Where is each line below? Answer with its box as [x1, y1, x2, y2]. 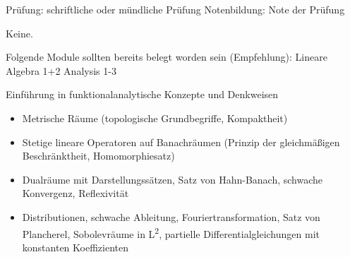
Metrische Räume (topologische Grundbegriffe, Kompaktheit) [22, 110, 288, 125]
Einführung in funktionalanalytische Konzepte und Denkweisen [6, 87, 279, 102]
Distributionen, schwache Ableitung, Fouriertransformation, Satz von [22, 209, 320, 224]
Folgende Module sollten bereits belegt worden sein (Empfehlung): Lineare [6, 49, 327, 64]
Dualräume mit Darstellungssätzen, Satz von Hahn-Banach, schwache [22, 172, 323, 186]
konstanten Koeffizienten [22, 239, 128, 254]
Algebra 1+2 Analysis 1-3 [6, 63, 116, 78]
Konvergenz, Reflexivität [22, 186, 129, 201]
